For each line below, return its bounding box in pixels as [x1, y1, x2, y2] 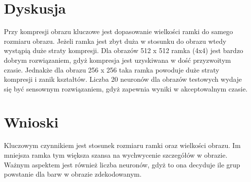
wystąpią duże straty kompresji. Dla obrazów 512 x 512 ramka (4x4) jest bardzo [4, 45, 243, 55]
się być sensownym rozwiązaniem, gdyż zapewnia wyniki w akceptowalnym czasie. [4, 83, 248, 93]
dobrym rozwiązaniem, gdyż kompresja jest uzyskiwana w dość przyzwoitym [4, 55, 231, 65]
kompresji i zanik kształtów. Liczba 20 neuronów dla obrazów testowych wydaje [4, 74, 242, 84]
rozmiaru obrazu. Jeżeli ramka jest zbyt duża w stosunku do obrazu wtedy [4, 36, 227, 46]
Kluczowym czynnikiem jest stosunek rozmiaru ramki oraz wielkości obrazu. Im [4, 140, 241, 150]
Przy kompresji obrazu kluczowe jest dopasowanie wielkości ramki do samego [4, 26, 233, 36]
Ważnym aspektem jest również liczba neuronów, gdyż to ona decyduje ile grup [4, 159, 240, 169]
